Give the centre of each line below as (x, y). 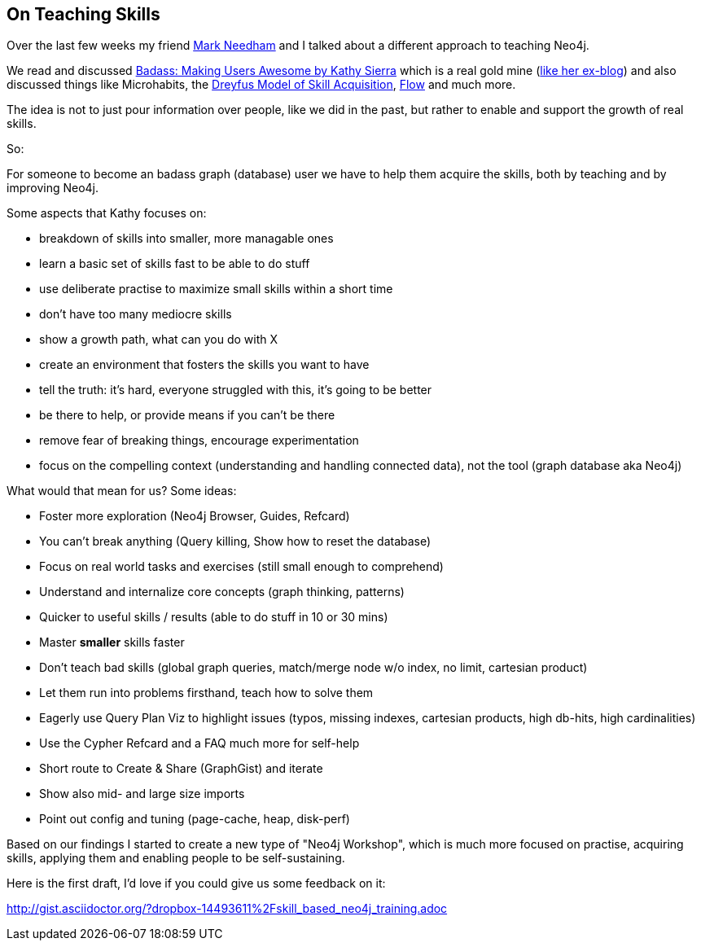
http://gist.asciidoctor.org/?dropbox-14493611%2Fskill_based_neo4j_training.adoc (227, 909)
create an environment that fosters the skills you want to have (204, 365)
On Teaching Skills (83, 14)
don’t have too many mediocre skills (136, 314)
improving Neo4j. (53, 188)
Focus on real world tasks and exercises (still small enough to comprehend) (241, 567)
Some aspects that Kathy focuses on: (107, 213)
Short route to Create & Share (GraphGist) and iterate (181, 769)
